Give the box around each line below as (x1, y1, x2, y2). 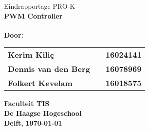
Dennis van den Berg (8, 63, 90, 75)
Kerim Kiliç (8, 49, 54, 61)
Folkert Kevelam (8, 77, 73, 89)
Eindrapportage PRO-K (4, 1, 75, 11)
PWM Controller (4, 10, 63, 21)
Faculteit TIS (4, 98, 50, 109)
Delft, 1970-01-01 (4, 117, 62, 128)
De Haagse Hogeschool (4, 108, 82, 118)
